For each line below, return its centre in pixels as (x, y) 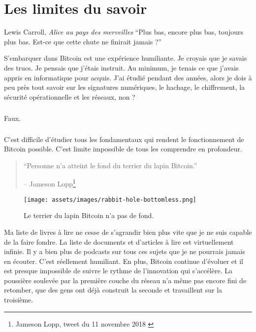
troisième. (19, 300)
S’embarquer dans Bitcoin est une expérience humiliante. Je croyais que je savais (126, 58)
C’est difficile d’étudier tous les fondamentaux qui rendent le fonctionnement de (124, 139)
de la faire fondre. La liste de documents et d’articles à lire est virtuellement (119, 241)
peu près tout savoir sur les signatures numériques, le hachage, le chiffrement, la (125, 87)
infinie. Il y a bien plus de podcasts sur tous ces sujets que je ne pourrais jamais (125, 251)
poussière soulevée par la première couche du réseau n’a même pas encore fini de (125, 280)
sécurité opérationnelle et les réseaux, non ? (70, 96)
